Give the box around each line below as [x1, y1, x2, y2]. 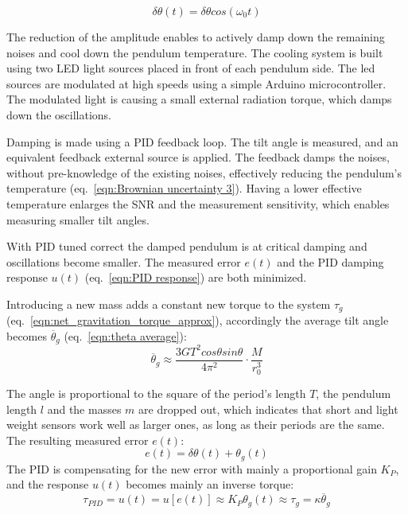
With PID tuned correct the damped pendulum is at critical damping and [6, 238, 367, 255]
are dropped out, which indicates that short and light [138, 400, 398, 417]
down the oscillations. [6, 106, 111, 123]
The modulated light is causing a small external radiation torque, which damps [6, 91, 392, 107]
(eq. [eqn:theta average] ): [64, 327, 187, 344]
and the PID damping [277, 253, 384, 270]
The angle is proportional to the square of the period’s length [6, 385, 306, 402]
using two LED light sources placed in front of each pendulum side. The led [6, 60, 375, 76]
